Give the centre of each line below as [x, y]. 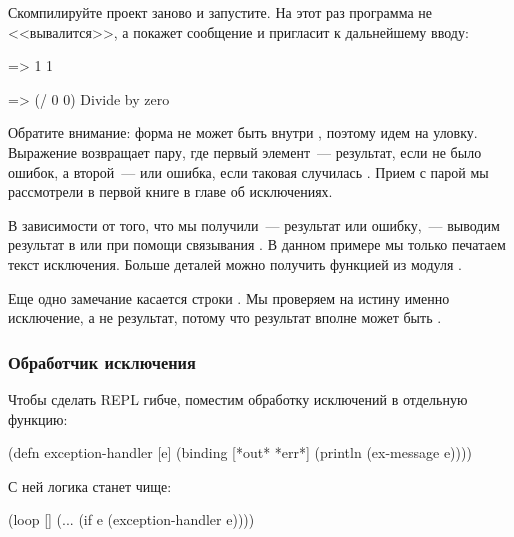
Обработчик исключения [102, 361]
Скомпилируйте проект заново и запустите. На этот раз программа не [220, 12]
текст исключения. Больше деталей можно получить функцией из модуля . [235, 263]
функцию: [38, 418]
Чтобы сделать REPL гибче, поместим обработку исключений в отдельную [238, 398]
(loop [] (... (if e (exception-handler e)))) [131, 519]
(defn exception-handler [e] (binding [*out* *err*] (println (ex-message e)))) [240, 452]
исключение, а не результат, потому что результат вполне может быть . [225, 317]
